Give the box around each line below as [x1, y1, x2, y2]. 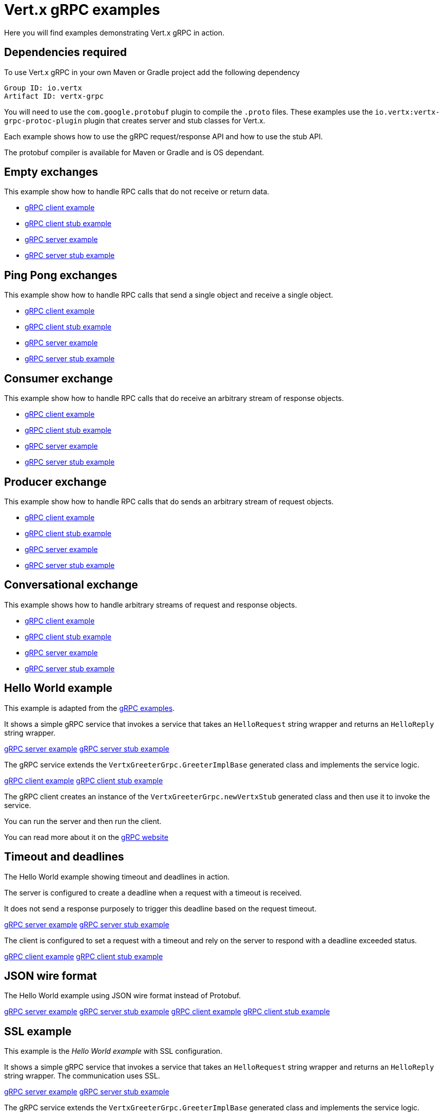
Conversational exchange [4, 578, 138, 592]
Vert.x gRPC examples [4, 1, 160, 19]
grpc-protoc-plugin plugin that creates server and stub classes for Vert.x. [4, 116, 265, 125]
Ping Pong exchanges [4, 268, 118, 282]
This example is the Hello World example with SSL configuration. [4, 1047, 223, 1056]
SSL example [4, 1024, 72, 1038]
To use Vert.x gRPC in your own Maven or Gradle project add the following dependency [4, 67, 300, 77]
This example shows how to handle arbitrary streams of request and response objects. [4, 600, 297, 609]
